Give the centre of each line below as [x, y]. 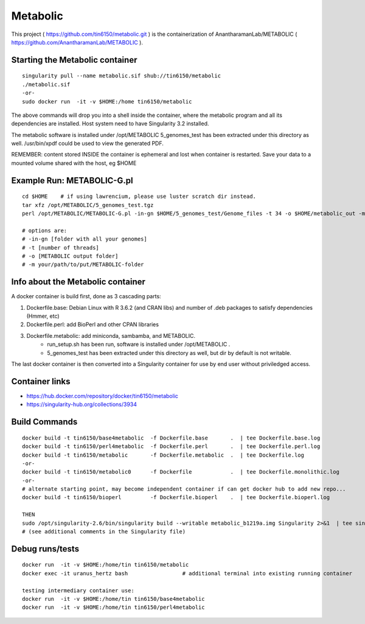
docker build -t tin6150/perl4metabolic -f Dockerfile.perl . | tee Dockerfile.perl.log [171, 447]
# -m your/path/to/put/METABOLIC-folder [83, 265]
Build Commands [44, 422]
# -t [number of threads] [61, 247]
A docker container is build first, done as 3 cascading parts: [86, 296]
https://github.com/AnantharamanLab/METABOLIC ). [77, 42]
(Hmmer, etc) [43, 316]
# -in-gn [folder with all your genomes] [85, 239]
